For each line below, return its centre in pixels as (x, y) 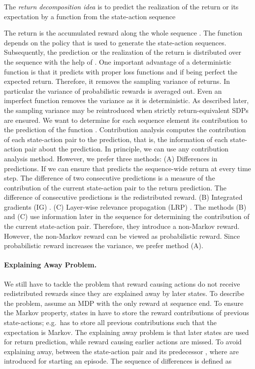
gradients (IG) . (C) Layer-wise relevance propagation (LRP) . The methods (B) (125, 206)
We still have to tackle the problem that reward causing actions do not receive (122, 283)
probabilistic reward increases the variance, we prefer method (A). (104, 245)
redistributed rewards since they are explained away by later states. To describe (124, 293)
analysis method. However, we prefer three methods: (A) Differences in (111, 158)
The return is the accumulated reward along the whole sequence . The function (123, 33)
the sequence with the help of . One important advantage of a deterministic (118, 61)
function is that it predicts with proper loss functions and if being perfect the (121, 71)
